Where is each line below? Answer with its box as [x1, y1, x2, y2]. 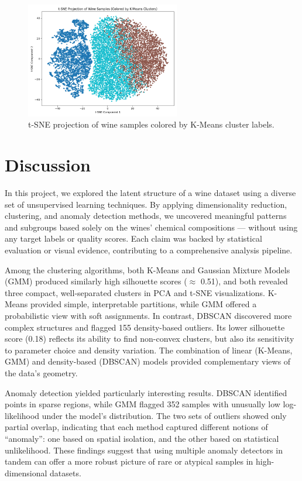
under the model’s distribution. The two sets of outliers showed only [42, 409, 287, 421]
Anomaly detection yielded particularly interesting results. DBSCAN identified [5, 386, 287, 398]
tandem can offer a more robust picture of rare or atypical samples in [5, 455, 253, 468]
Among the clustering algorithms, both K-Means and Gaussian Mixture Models [5, 263, 290, 276]
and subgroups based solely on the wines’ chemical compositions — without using [5, 221, 298, 233]
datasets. [50, 466, 81, 479]
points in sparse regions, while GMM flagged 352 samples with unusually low [5, 398, 280, 410]
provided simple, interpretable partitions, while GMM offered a [30, 298, 257, 310]
